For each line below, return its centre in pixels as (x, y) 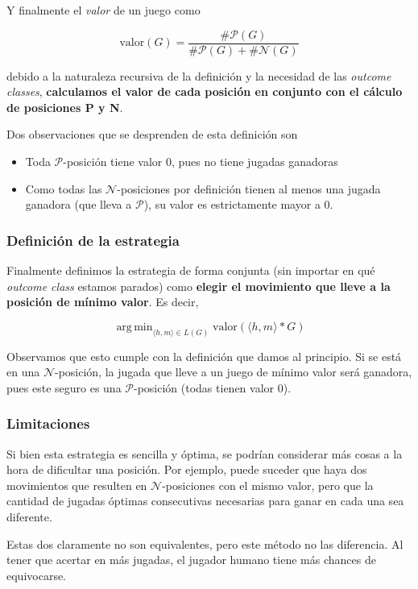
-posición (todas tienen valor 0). (213, 387)
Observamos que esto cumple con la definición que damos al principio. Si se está (204, 356)
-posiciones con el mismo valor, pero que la (268, 485)
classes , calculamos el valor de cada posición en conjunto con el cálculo (205, 91)
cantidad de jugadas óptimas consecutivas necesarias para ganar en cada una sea (205, 501)
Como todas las (64, 188)
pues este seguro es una (64, 387)
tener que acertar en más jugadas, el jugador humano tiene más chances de (191, 560)
